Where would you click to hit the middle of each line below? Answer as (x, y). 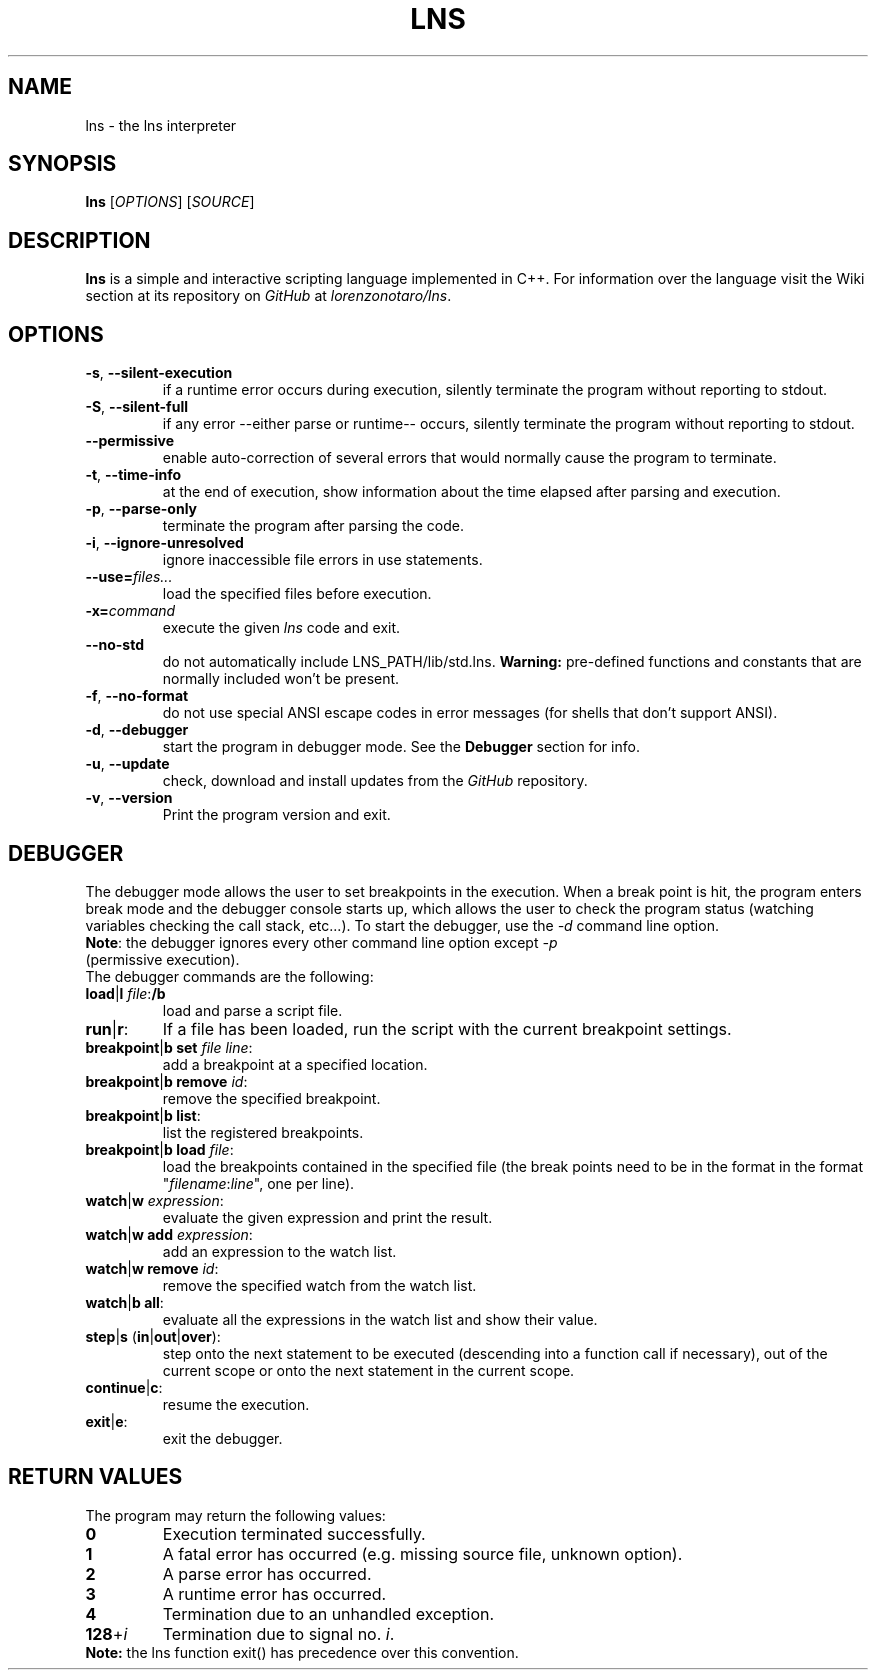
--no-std (114, 645)
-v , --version (129, 798)
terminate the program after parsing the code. (313, 526)
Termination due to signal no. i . (278, 1633)
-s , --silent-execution (159, 373)
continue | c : (124, 1387)
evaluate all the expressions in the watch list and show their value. (380, 1319)
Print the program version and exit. (276, 815)
